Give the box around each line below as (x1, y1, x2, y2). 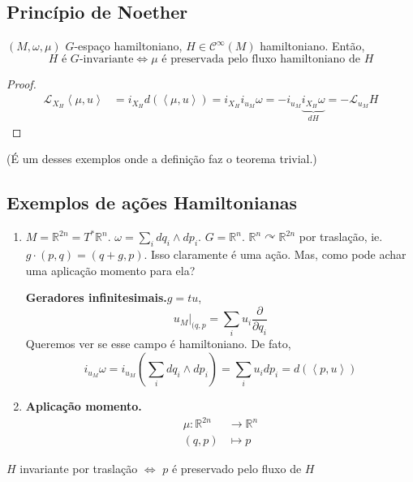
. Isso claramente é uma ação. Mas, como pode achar (144, 245, 407, 262)
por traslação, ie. (299, 228, 383, 245)
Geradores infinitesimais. (25, 289, 167, 306)
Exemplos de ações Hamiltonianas (6, 190, 298, 215)
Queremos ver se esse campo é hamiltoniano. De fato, (25, 335, 291, 352)
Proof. (6, 75, 37, 92)
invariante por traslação (19, 460, 138, 477)
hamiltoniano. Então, (260, 37, 365, 54)
